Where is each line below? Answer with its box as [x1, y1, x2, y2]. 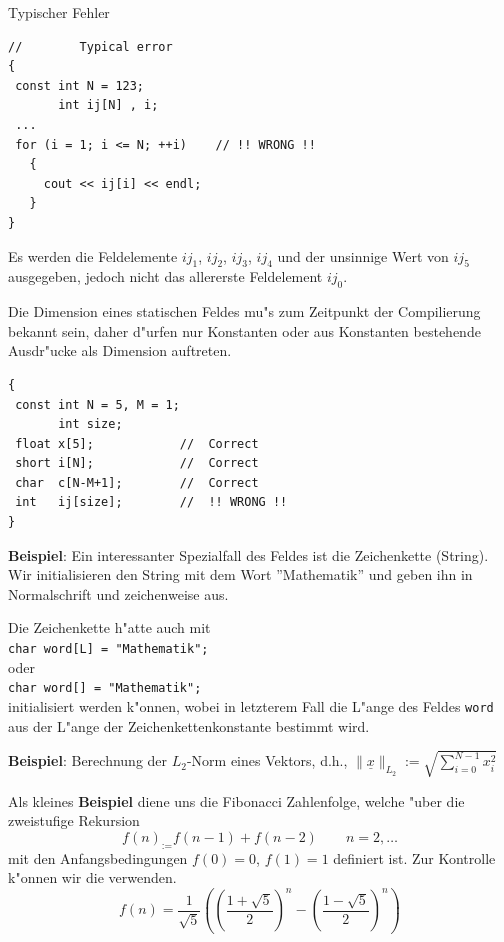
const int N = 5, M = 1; [15, 397, 180, 412]
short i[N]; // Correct [15, 456, 259, 471]
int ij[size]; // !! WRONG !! [15, 495, 288, 510]
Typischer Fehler [8, 2, 110, 22]
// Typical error [8, 39, 173, 54]
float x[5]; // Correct [15, 436, 259, 451]
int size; [58, 417, 123, 432]
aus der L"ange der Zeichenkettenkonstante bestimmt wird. [8, 715, 370, 736]
